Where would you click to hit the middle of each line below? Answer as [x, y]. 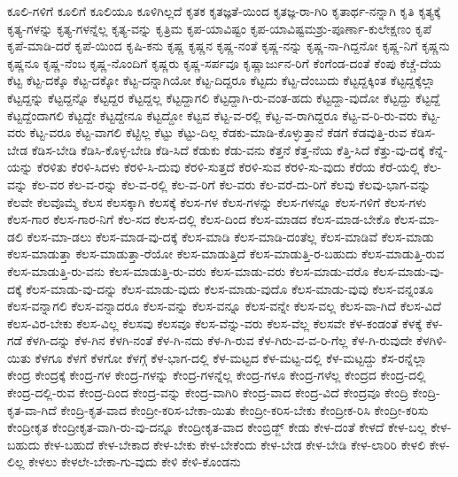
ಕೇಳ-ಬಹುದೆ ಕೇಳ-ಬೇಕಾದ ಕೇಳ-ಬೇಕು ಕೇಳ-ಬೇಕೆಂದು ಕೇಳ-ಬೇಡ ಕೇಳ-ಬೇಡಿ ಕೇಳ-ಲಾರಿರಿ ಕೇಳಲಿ [235, 444]
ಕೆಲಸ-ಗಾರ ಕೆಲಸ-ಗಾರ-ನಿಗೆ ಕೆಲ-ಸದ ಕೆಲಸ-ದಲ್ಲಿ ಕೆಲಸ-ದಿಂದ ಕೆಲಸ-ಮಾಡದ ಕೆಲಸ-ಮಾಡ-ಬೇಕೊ [199, 219]
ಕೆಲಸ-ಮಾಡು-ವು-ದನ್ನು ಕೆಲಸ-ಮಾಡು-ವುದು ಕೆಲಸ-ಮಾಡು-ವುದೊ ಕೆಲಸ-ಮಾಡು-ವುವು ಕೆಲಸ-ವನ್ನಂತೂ [230, 288]
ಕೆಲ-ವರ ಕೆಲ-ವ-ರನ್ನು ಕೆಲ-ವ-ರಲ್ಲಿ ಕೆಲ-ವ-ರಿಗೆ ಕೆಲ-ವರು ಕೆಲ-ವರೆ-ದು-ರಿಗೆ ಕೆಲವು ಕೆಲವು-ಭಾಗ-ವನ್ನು [231, 184]
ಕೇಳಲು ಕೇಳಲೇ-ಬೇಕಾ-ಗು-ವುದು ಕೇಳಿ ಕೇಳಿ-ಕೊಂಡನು [135, 462]
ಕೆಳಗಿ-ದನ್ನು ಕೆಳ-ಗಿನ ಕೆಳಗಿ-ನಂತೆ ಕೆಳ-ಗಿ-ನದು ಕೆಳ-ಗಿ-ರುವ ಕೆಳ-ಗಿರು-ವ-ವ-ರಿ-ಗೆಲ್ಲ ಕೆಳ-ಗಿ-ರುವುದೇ [219, 340]
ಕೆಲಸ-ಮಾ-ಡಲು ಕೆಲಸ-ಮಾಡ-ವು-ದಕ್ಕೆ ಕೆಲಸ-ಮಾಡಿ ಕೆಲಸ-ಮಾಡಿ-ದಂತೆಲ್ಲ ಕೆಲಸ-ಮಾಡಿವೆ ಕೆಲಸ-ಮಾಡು [230, 236]
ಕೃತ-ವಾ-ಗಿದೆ [32, 409]
